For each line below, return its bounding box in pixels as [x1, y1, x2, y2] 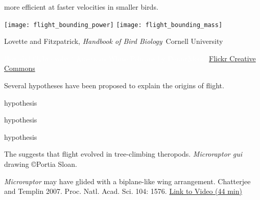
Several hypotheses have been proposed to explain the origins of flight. [4, 80, 224, 91]
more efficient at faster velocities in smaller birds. [4, 2, 158, 12]
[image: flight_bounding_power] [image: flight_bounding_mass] [4, 21, 223, 29]
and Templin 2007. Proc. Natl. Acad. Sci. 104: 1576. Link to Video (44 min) [4, 186, 242, 196]
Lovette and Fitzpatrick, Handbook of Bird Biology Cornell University [4, 36, 223, 46]
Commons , [4, 63, 37, 73]
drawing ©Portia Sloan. [4, 159, 77, 169]
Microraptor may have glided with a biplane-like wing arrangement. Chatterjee [4, 176, 251, 186]
